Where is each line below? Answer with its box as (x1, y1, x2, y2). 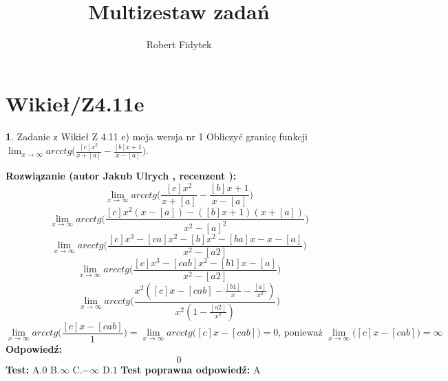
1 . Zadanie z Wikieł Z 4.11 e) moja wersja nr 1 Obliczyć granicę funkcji (6, 129, 308, 143)
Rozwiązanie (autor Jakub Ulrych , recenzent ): (6, 168, 237, 183)
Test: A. (6, 362, 43, 376)
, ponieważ (278, 328, 323, 338)
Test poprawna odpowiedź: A (120, 362, 261, 376)
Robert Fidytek (146, 37, 212, 52)
